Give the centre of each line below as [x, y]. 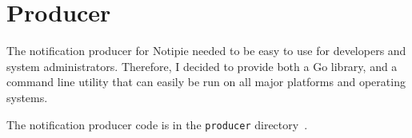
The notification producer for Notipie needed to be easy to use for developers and [206, 51]
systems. [27, 97]
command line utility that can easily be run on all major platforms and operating [206, 82]
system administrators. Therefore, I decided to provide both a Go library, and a [202, 66]
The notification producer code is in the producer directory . [157, 124]
